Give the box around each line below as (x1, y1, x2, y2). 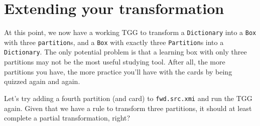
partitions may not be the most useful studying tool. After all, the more (4, 56, 225, 67)
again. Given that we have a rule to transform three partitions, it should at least (4, 102, 252, 113)
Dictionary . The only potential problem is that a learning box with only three (4, 46, 247, 57)
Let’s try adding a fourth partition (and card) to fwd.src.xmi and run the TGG (4, 92, 252, 103)
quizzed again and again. (4, 76, 80, 86)
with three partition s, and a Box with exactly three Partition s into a (4, 36, 224, 47)
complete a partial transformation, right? (4, 112, 131, 123)
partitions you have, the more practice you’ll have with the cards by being (4, 66, 232, 76)
